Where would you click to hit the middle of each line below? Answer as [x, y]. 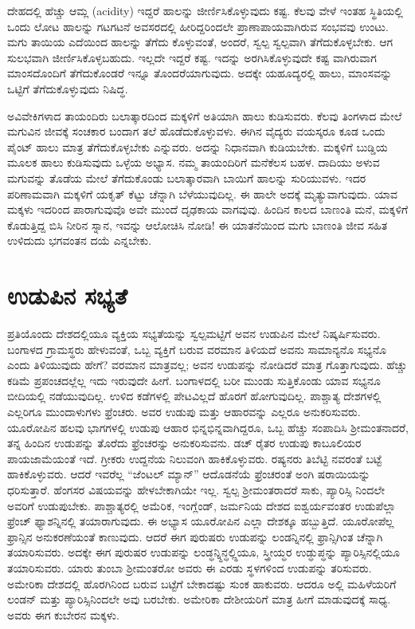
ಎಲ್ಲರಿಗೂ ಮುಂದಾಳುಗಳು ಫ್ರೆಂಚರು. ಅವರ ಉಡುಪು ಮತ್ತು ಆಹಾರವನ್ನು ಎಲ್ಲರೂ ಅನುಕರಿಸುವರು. [184, 411]
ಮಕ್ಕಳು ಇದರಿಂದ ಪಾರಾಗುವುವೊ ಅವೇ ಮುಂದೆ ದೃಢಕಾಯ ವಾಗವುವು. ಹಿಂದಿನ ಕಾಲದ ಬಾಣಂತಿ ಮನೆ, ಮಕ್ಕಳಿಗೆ [208, 209]
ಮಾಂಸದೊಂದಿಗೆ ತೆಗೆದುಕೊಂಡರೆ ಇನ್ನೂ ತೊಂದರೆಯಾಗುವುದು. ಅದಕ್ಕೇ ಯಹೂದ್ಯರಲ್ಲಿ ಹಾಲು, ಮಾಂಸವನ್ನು [200, 73]
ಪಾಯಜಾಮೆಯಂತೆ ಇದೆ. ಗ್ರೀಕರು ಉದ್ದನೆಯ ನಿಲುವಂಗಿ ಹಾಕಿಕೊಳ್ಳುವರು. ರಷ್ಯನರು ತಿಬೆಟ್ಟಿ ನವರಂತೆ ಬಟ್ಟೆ [195, 458]
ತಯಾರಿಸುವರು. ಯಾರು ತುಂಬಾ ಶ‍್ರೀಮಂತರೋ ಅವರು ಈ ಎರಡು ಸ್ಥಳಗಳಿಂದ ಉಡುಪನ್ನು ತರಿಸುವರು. [190, 567]
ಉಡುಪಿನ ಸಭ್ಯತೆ [67, 295]
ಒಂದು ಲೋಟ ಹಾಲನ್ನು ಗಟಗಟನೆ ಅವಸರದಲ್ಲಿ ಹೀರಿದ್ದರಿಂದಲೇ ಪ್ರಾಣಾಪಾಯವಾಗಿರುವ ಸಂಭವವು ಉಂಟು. [198, 26]
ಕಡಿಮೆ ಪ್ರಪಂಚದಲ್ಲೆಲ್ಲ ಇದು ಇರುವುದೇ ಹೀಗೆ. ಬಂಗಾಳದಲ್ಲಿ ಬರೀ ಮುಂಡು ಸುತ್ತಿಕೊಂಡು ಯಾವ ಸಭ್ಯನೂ [194, 380]
